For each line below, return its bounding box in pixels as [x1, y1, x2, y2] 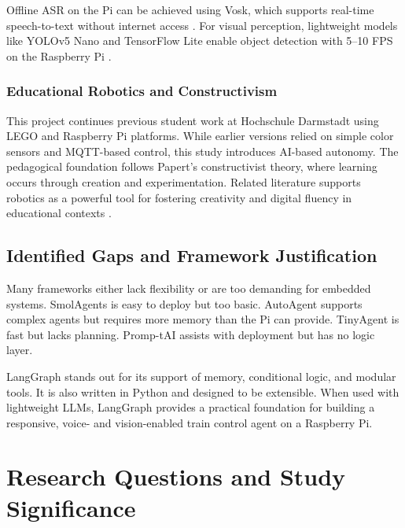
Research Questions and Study [6, 460, 346, 493]
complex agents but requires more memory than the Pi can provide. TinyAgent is [6, 311, 399, 327]
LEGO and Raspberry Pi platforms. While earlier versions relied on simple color [6, 127, 394, 144]
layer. [6, 342, 33, 358]
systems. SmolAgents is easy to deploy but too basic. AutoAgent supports [6, 295, 363, 312]
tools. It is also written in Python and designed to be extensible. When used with [6, 383, 399, 400]
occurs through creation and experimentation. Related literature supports [6, 173, 361, 190]
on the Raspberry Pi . [6, 47, 112, 64]
